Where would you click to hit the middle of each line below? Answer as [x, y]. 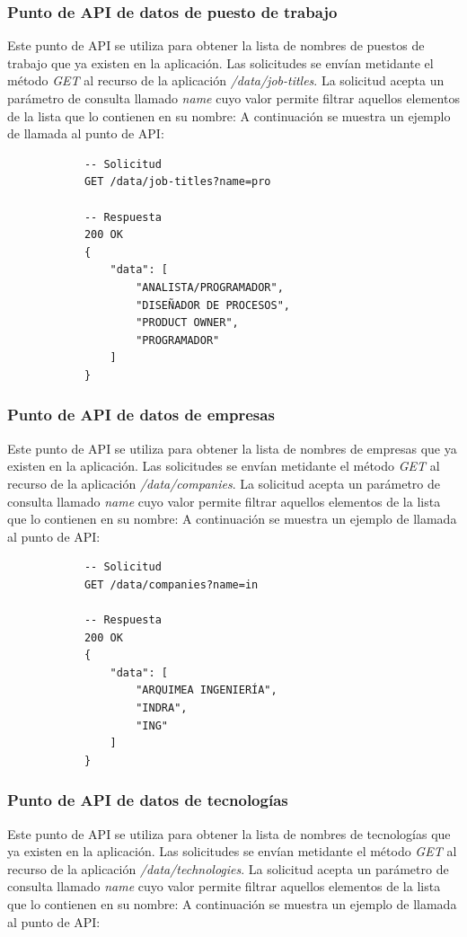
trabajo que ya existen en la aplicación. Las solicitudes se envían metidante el [220, 62]
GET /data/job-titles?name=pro [177, 182]
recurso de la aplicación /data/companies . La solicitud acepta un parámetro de [224, 483]
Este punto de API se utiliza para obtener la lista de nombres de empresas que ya [232, 448]
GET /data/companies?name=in [171, 584]
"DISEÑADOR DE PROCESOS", [213, 305]
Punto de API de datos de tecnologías [148, 800]
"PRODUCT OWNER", [187, 323]
